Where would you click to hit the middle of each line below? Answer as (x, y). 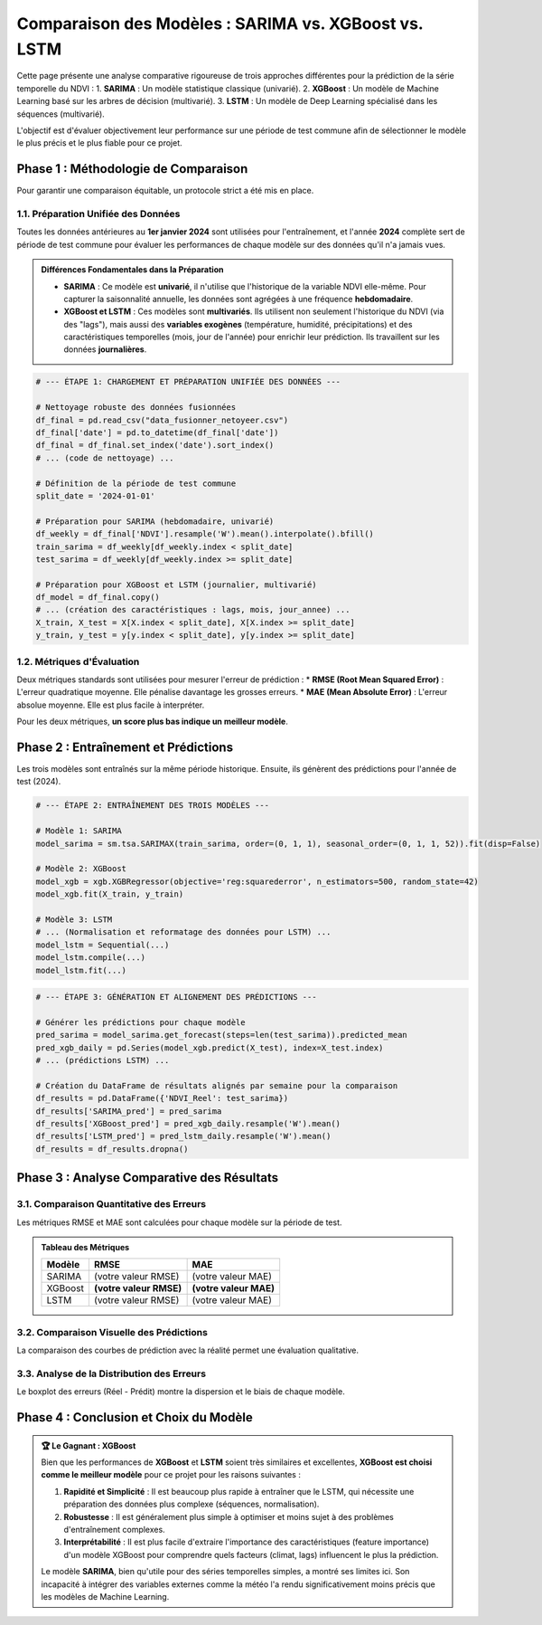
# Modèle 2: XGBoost (81, 869)
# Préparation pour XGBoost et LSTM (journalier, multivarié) (176, 584)
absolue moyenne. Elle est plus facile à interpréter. (111, 705)
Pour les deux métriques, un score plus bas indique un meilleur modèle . (152, 722)
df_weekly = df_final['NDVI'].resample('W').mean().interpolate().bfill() (205, 534)
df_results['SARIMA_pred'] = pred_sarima (129, 1111)
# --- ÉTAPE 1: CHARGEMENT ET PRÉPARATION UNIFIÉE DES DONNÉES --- (188, 382)
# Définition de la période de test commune (136, 483)
